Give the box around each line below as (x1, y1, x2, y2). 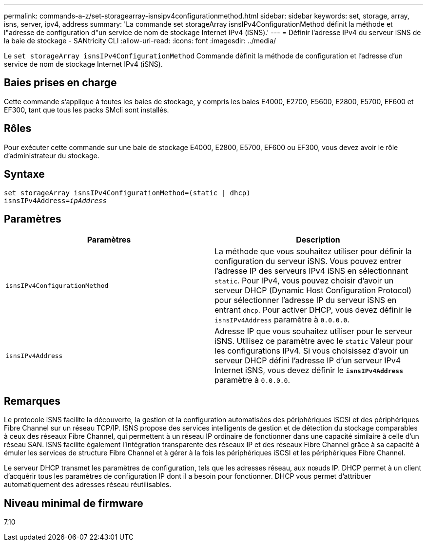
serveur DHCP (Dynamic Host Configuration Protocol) (214, 285, 412, 296)
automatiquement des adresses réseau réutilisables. (4, 480, 172, 489)
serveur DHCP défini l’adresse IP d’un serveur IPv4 (214, 356, 401, 366)
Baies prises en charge (4, 76, 117, 89)
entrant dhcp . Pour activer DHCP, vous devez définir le (214, 305, 412, 315)
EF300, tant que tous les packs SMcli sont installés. (4, 105, 169, 114)
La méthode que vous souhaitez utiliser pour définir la (214, 246, 412, 257)
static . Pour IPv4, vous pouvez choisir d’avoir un (214, 276, 394, 286)
